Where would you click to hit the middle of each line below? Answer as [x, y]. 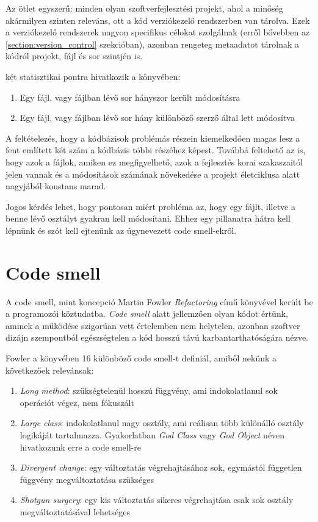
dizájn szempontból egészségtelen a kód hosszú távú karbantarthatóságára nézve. [157, 337]
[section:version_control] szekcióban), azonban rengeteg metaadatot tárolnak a [153, 44]
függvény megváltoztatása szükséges [87, 479]
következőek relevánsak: [50, 370]
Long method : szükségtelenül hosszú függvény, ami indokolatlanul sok [149, 390]
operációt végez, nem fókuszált [77, 402]
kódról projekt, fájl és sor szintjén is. [74, 56]
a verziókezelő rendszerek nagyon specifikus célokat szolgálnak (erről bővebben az [158, 32]
